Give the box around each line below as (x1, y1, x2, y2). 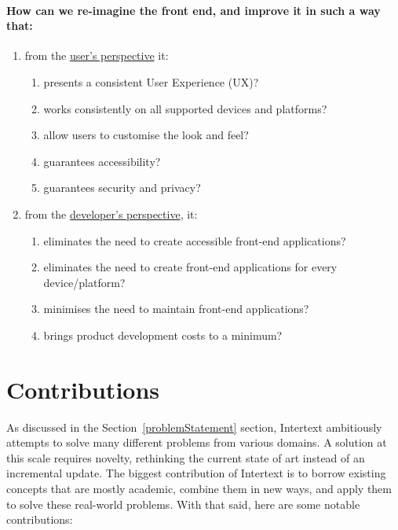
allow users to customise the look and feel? (43, 127, 249, 143)
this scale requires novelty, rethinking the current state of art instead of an (6, 449, 365, 466)
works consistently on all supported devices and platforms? (43, 100, 327, 116)
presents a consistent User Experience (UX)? (43, 73, 259, 90)
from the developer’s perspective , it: (24, 205, 198, 222)
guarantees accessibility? (43, 153, 161, 169)
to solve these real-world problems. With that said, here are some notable (6, 495, 360, 512)
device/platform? (43, 274, 126, 290)
